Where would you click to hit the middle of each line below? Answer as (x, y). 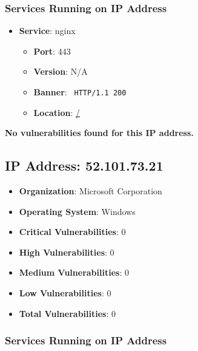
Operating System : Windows (77, 211)
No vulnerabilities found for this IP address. (99, 133)
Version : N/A (61, 71)
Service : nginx (47, 31)
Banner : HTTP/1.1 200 (80, 92)
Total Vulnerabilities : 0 (67, 313)
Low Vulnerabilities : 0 (65, 293)
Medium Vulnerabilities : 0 (74, 272)
